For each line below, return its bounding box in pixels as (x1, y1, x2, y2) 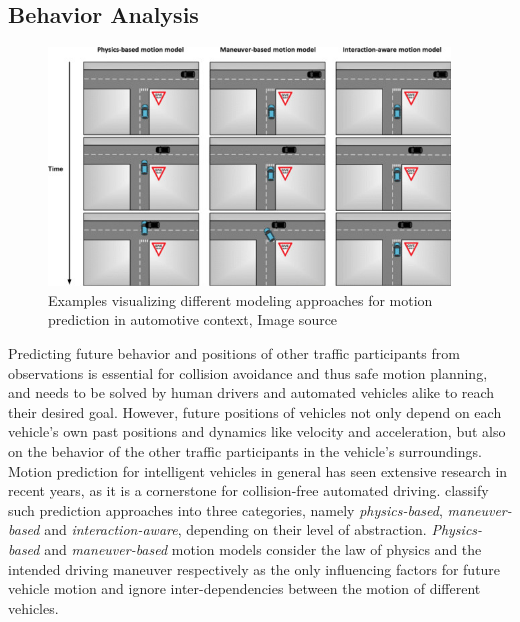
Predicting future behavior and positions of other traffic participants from (8, 342, 460, 363)
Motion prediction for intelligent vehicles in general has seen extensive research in (8, 460, 508, 481)
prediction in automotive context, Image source (48, 309, 338, 330)
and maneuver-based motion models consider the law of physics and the (44, 538, 482, 559)
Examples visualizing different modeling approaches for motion (48, 289, 433, 310)
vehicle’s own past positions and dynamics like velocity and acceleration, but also (8, 421, 506, 442)
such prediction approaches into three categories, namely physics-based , (8, 499, 443, 520)
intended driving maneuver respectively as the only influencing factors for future (8, 558, 501, 579)
